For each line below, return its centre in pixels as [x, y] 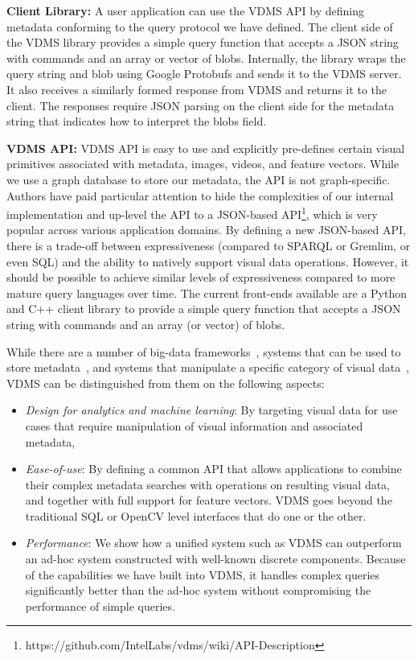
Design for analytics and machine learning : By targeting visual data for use [211, 410]
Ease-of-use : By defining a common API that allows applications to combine [213, 469]
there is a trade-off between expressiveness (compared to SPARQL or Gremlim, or [209, 245]
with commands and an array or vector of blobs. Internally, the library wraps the [206, 58]
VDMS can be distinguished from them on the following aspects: [166, 383]
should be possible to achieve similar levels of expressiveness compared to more [201, 277]
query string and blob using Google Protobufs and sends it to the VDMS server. [204, 74]
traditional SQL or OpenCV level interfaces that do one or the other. [196, 515]
